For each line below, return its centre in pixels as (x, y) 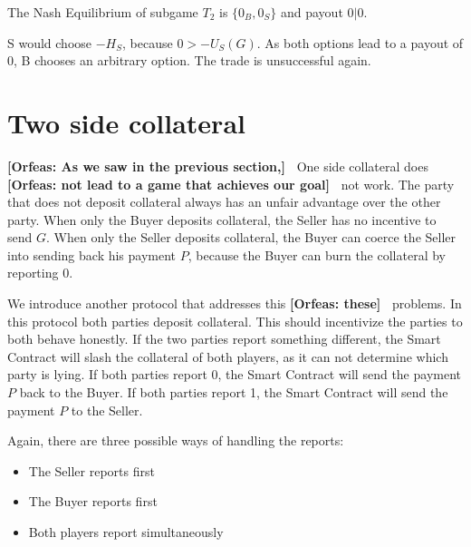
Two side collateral (126, 122)
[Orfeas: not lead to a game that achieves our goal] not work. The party (231, 184)
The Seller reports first (91, 470)
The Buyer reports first (93, 501)
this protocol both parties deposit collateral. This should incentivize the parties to (235, 321)
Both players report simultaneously (126, 532)
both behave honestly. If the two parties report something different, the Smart (224, 339)
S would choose (50, 42)
